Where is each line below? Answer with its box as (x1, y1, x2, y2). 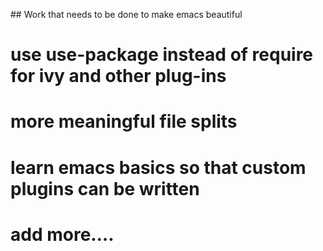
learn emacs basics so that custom (10, 156, 307, 179)
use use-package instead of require (10, 44, 314, 66)
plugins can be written (10, 177, 200, 200)
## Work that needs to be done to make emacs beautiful (10, 9, 243, 20)
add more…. (10, 223, 115, 246)
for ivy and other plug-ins (10, 65, 227, 88)
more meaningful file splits (10, 110, 238, 133)
